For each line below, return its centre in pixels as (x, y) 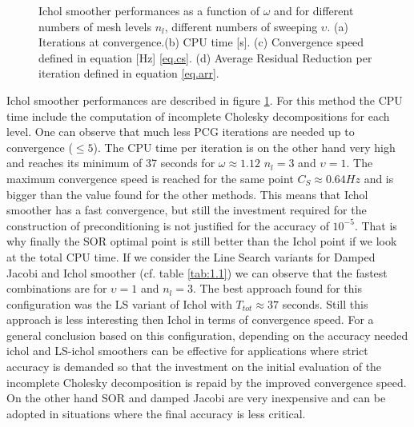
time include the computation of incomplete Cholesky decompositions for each (198, 116)
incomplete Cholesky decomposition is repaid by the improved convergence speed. (207, 382)
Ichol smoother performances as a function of (149, 10)
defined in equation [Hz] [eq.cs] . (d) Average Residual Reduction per (205, 57)
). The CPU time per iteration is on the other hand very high (244, 147)
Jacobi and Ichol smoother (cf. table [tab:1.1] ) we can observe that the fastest (197, 272)
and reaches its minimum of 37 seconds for (111, 163)
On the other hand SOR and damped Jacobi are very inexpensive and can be (196, 398)
